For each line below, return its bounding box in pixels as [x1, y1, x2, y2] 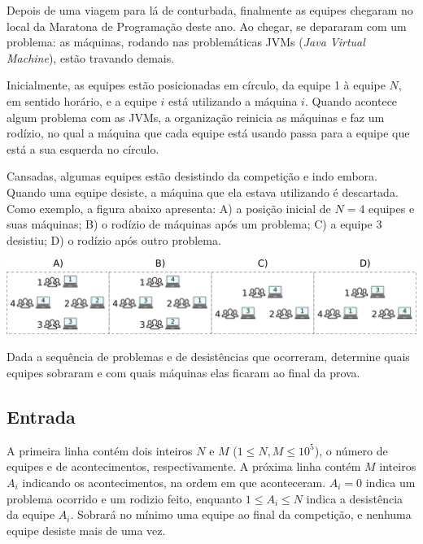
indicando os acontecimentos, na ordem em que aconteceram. [22, 474, 326, 491]
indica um [365, 474, 416, 491]
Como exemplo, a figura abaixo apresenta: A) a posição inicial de [7, 199, 331, 216]
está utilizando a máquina [168, 92, 298, 109]
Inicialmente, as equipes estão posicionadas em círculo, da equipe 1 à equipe [7, 76, 386, 94]
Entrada [7, 404, 76, 429]
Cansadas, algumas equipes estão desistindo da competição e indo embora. [7, 168, 377, 185]
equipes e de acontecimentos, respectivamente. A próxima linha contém [7, 458, 361, 475]
